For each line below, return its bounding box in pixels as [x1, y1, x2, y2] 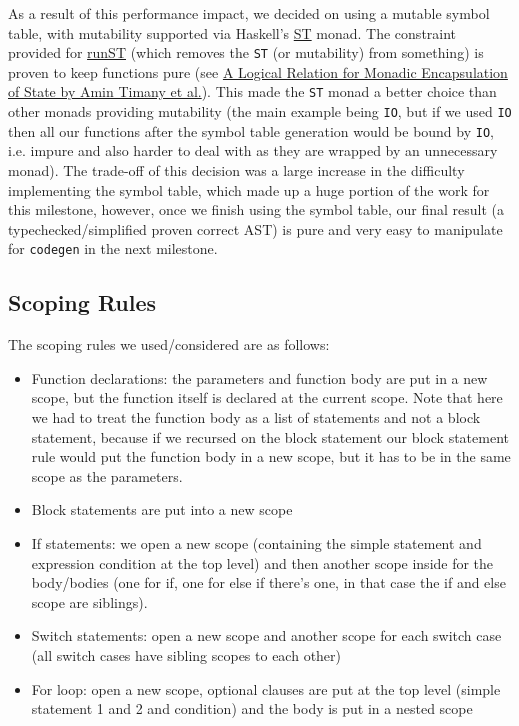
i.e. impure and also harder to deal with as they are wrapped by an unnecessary [8, 140, 498, 161]
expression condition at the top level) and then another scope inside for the [31, 552, 494, 573]
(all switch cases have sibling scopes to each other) [31, 644, 342, 665]
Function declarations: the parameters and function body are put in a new [31, 367, 488, 388]
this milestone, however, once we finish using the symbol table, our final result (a [8, 199, 505, 220]
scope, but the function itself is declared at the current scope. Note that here [31, 387, 503, 408]
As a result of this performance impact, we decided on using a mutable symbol [8, 3, 490, 23]
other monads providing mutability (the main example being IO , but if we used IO [8, 101, 512, 122]
